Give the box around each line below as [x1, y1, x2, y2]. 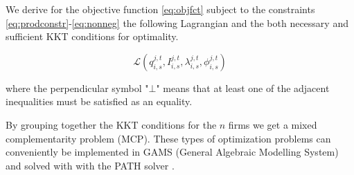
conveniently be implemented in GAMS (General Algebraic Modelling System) [6, 145, 339, 159]
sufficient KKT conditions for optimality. [6, 29, 179, 44]
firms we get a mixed [228, 117, 317, 131]
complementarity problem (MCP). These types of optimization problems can [6, 131, 331, 145]
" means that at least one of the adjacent [156, 80, 330, 95]
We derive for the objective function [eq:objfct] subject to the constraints [6, 2, 315, 16]
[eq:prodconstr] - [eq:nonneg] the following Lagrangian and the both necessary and [6, 15, 348, 30]
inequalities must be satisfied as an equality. [6, 94, 193, 109]
